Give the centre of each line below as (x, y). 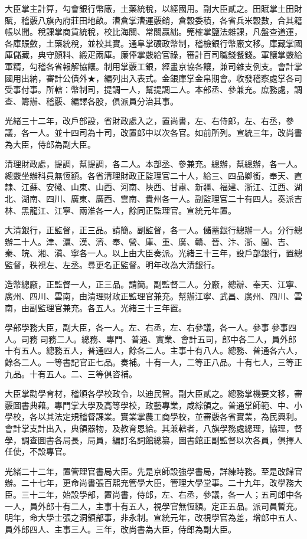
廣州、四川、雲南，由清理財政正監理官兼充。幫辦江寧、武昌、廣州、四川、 (149, 296)
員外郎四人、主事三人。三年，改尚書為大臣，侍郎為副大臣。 (120, 529)
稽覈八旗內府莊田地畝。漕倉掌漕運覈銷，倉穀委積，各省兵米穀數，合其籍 (161, 20)
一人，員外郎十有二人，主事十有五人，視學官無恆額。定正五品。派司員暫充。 (153, 506)
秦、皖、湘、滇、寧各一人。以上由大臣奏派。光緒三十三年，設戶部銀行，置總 (153, 253)
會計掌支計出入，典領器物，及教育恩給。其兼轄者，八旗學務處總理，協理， (149, 428)
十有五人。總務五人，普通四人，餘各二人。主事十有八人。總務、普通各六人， (153, 350)
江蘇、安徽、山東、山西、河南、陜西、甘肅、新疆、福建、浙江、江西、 (157, 187)
